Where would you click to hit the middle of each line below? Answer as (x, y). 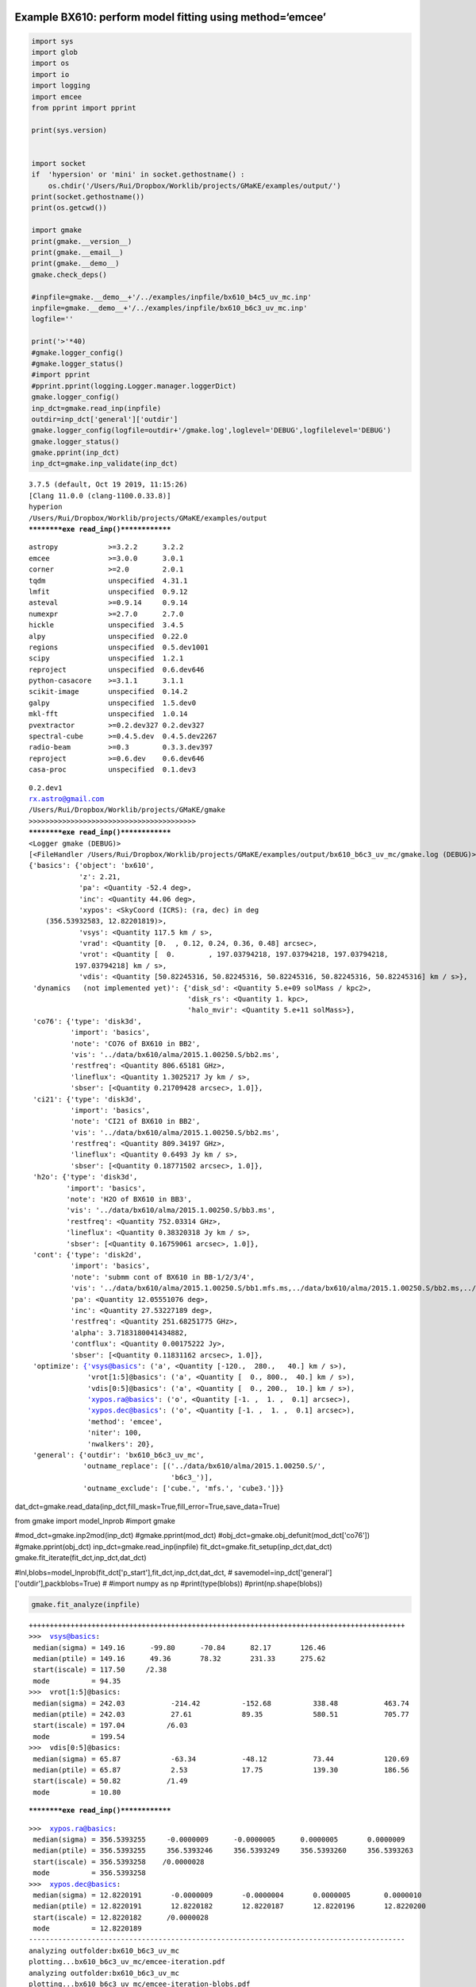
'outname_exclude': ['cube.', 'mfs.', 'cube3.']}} (184, 1489)
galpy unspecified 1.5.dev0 (113, 703)
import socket (59, 163)
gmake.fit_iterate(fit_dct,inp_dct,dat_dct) (81, 1558)
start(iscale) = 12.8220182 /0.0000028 (121, 1917)
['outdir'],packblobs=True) (58, 1583)
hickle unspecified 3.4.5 (106, 625)
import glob (55, 52)
